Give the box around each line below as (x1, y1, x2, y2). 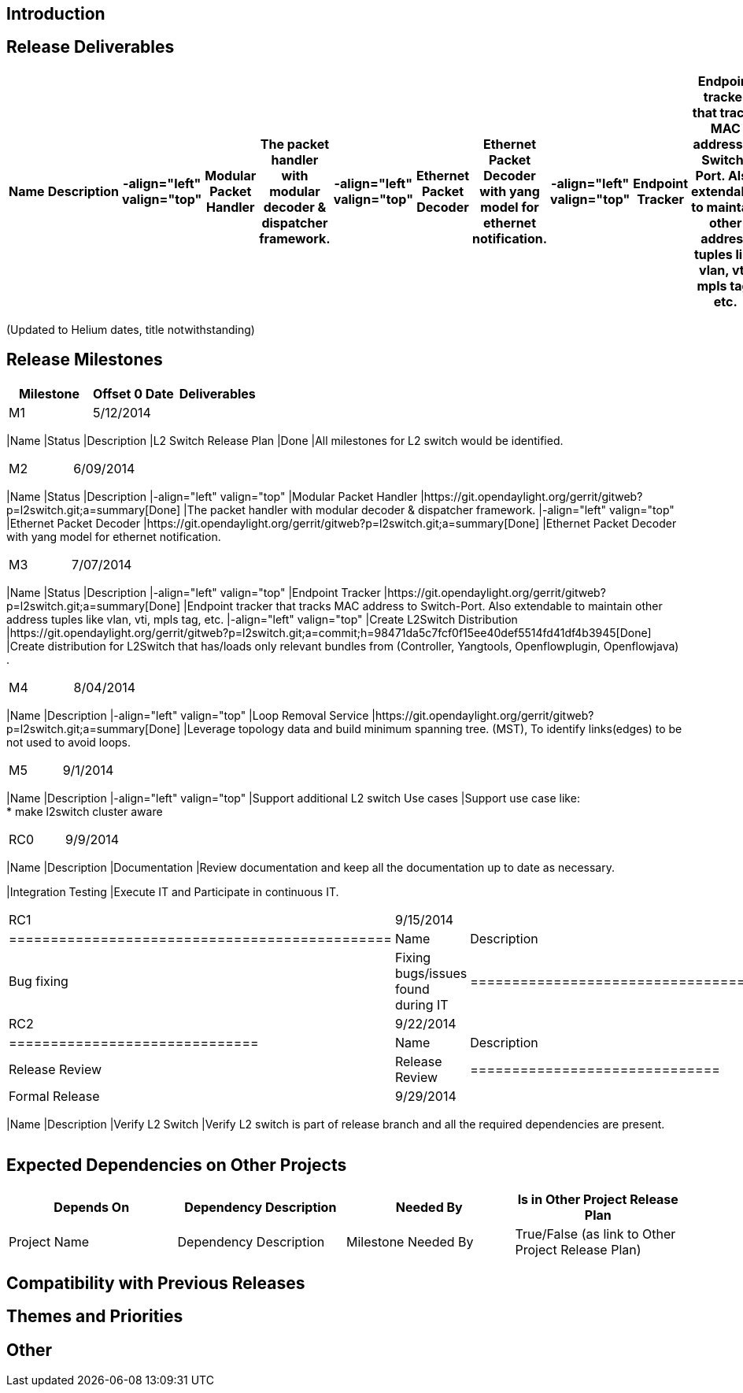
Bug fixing (9, 973, 68, 989)
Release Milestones (6, 350, 163, 370)
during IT (394, 996, 449, 1013)
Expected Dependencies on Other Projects (6, 1155, 347, 1176)
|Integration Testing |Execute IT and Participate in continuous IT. (6, 884, 339, 898)
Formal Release (9, 1087, 100, 1104)
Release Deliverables (6, 37, 175, 57)
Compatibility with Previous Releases (6, 1273, 305, 1293)
